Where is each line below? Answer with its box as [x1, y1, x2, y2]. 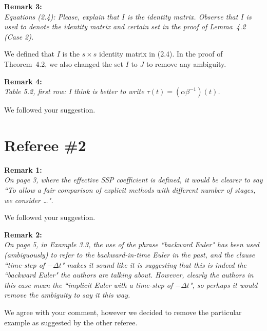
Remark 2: [4, 229, 42, 240]
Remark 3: [4, 1, 42, 11]
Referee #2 [4, 134, 86, 155]
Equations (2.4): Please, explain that [4, 11, 119, 22]
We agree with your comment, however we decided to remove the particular [4, 307, 242, 317]
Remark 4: [4, 76, 42, 86]
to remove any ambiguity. [146, 58, 226, 69]
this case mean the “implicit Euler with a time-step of [4, 279, 173, 290]
